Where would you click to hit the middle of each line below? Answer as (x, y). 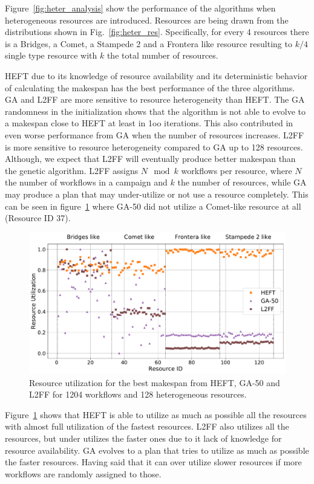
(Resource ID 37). (38, 218)
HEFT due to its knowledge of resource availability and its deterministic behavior (156, 75)
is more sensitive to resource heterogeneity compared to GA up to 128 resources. (154, 147)
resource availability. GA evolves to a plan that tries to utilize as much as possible (157, 450)
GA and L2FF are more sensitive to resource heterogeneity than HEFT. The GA (155, 99)
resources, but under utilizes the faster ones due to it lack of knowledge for (143, 438)
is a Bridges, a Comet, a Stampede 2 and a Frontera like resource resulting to (149, 43)
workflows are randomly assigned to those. (83, 473)
